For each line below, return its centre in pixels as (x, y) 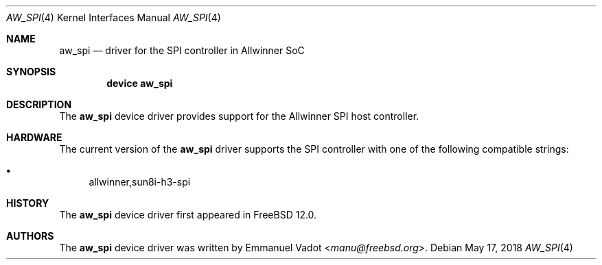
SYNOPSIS (31, 72)
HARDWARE (34, 137)
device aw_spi (140, 83)
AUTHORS (30, 236)
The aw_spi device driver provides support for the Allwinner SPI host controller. (239, 116)
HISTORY (28, 203)
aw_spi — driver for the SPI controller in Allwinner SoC (182, 50)
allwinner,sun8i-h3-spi (140, 182)
